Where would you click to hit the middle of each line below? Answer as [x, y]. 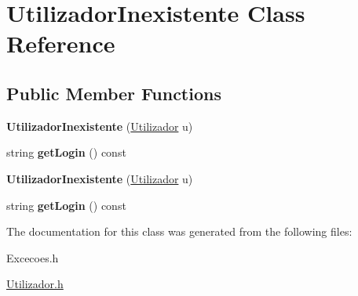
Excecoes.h [33, 257]
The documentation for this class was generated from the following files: [179, 231]
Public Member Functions [114, 93]
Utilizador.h [35, 284]
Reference [61, 43]
